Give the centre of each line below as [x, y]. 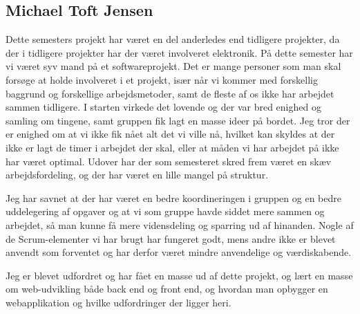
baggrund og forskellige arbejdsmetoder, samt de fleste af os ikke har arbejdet [170, 93]
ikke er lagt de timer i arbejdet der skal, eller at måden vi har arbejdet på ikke [172, 147]
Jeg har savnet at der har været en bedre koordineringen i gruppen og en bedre [173, 197]
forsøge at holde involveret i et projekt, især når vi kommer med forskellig [162, 79]
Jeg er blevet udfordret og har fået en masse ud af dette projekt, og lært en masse [179, 275]
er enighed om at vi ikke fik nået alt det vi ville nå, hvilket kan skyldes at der [170, 134]
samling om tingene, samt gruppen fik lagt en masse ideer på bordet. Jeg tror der [178, 120]
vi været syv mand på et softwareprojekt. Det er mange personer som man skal [173, 66]
